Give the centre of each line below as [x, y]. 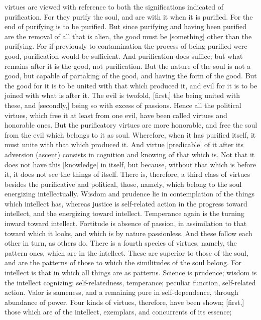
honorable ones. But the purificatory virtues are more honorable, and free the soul [131, 125]
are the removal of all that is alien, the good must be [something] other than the [128, 36]
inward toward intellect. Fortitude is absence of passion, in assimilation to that [126, 223]
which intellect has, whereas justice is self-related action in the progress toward [126, 203]
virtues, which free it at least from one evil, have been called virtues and [116, 115]
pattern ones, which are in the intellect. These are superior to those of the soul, [126, 252]
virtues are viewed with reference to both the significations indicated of [114, 7]
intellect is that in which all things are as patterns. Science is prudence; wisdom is [131, 273]
